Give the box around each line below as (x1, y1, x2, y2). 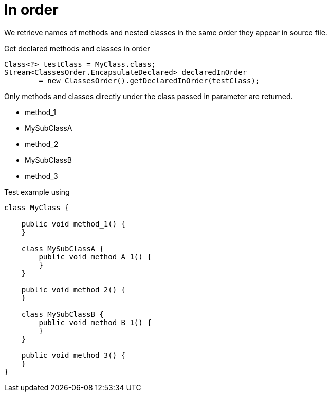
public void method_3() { (21, 351, 126, 360)
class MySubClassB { (21, 310, 104, 318)
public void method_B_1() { (39, 318, 152, 327)
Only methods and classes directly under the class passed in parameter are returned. (4, 91, 293, 101)
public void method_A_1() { (39, 252, 152, 261)
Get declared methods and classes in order (4, 44, 150, 53)
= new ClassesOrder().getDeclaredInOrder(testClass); (39, 76, 260, 85)
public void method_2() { (21, 285, 126, 294)
